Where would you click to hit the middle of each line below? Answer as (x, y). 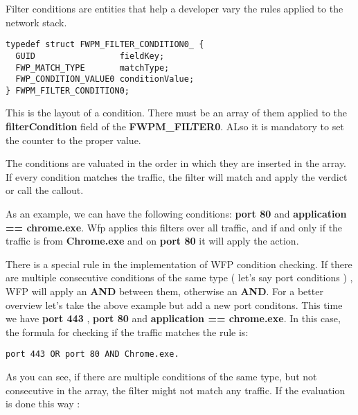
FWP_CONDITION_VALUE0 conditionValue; (105, 79)
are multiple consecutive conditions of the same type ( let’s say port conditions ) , (179, 277)
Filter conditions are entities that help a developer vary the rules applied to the (174, 8)
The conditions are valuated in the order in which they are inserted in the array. (176, 163)
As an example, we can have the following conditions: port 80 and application (176, 214)
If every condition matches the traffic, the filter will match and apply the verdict (177, 176)
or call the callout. (45, 190)
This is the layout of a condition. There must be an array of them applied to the (177, 113)
